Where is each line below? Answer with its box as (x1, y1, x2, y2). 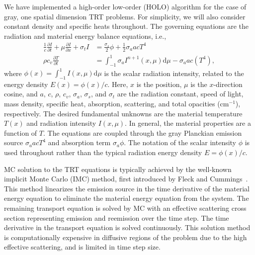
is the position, (136, 79, 182, 89)
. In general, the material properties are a (125, 118, 251, 128)
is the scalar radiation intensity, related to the (104, 68, 244, 78)
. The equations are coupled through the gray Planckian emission (43, 127, 242, 138)
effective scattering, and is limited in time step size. (4, 242, 161, 252)
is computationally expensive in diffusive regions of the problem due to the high (4, 232, 247, 242)
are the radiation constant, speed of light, (117, 88, 244, 99)
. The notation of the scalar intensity (124, 137, 237, 148)
